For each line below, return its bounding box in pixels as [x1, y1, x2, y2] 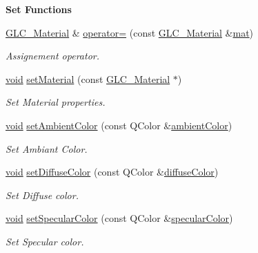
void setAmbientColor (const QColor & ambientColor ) [6, 118, 232, 132]
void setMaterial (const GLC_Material [6, 71, 170, 86]
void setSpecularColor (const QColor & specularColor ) [6, 211, 233, 225]
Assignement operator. [6, 48, 99, 63]
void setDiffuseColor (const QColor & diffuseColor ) [6, 165, 219, 179]
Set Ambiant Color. [6, 141, 88, 156]
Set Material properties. [6, 95, 106, 109]
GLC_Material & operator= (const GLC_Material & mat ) [6, 25, 254, 39]
